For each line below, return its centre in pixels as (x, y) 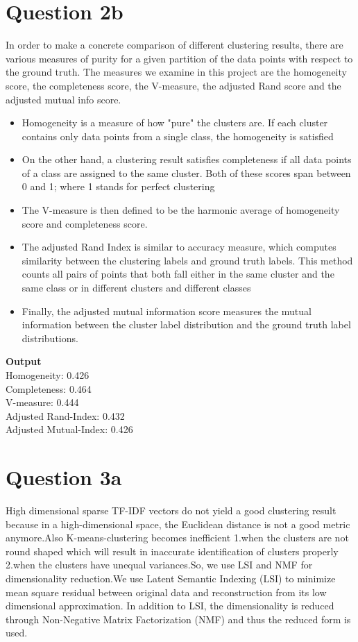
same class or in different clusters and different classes (136, 288)
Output (24, 361)
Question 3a (64, 477)
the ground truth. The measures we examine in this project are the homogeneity (176, 72)
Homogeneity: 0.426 (48, 375)
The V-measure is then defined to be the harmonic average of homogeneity (181, 210)
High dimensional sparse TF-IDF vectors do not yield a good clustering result (171, 510)
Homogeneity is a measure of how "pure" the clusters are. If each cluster (175, 123)
